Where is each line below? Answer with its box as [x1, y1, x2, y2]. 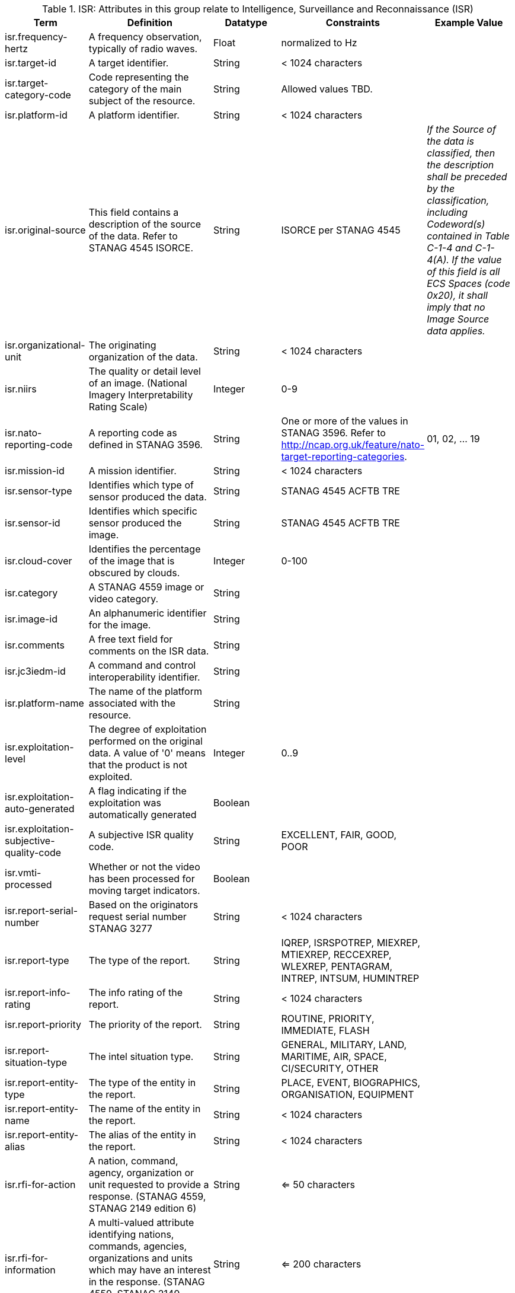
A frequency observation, [88, 31, 202, 43]
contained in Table [427, 230, 510, 242]
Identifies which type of [88, 479, 194, 491]
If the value [452, 254, 502, 266]
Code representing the [88, 71, 189, 83]
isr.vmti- [5, 867, 41, 879]
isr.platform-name [5, 697, 84, 709]
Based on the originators [88, 899, 199, 911]
